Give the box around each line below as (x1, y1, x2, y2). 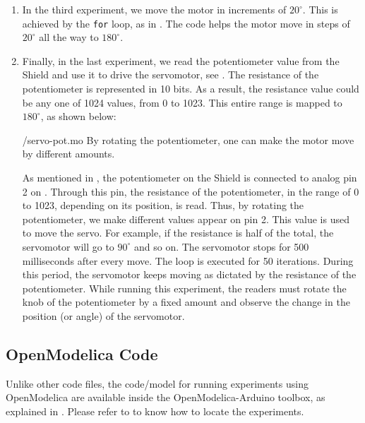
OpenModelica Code (6, 342, 158, 364)
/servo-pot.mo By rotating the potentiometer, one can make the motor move (22, 132, 354, 147)
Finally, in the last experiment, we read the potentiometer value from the (22, 53, 340, 68)
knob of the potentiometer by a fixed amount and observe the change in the (22, 294, 350, 309)
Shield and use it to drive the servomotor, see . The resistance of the (22, 67, 319, 82)
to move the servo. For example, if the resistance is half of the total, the (22, 225, 334, 240)
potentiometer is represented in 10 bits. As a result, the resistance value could (22, 81, 359, 96)
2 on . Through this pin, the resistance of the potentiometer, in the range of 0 (22, 184, 359, 198)
